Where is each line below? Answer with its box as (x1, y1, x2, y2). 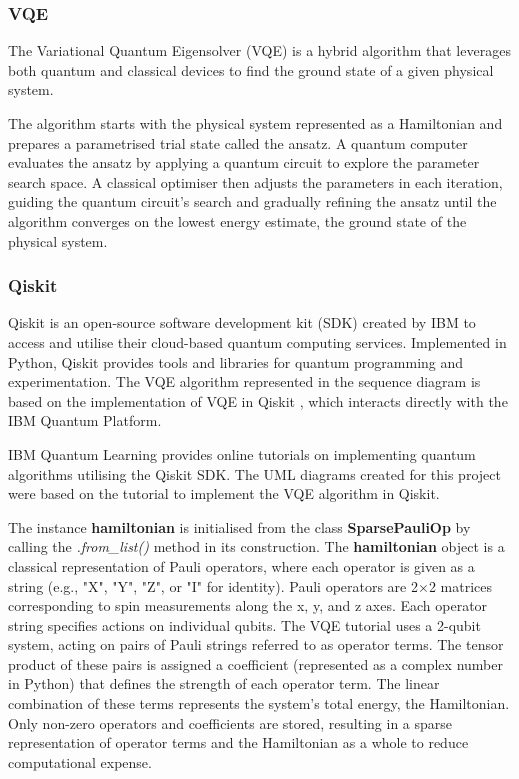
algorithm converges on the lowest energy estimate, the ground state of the (8, 210, 467, 231)
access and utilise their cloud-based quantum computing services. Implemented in (8, 331, 507, 352)
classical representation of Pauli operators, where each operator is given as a (8, 555, 475, 576)
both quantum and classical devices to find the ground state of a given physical (8, 59, 494, 80)
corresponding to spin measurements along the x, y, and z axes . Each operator (8, 595, 488, 616)
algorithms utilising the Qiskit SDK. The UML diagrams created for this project (8, 463, 501, 484)
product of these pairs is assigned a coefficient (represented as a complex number (8, 653, 503, 674)
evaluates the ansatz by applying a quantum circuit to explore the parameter (8, 152, 480, 173)
